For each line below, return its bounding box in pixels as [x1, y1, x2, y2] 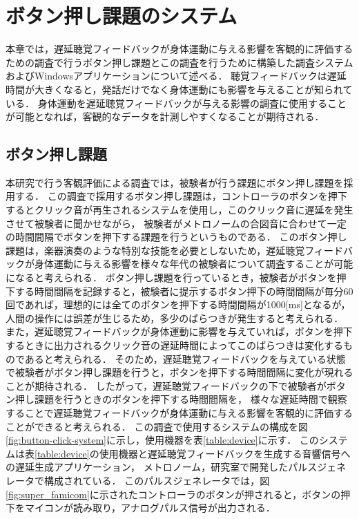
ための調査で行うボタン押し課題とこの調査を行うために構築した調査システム [6, 55, 353, 69]
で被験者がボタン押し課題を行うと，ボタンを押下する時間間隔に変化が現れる [6, 365, 353, 379]
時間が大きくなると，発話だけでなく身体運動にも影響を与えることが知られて [6, 82, 353, 96]
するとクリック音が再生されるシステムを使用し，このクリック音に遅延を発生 [6, 202, 353, 217]
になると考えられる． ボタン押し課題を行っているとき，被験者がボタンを [6, 270, 337, 285]
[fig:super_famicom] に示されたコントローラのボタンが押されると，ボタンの [6, 487, 341, 501]
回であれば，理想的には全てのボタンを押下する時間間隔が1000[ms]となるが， [6, 297, 351, 312]
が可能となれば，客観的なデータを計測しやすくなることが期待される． [6, 109, 324, 124]
